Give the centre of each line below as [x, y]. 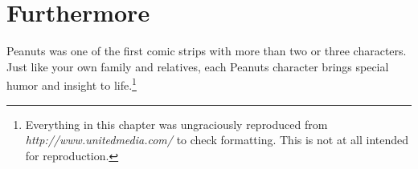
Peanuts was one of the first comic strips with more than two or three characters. [207, 51]
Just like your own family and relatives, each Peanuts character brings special [198, 66]
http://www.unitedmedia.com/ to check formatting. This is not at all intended [217, 140]
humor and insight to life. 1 [72, 84]
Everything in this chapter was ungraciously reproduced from [176, 124]
